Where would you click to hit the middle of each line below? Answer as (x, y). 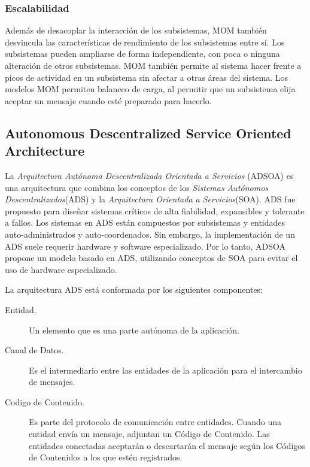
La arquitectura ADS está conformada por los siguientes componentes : (134, 289)
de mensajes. (52, 382)
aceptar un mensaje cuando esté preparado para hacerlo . (108, 100)
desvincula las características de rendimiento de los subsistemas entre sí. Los (145, 42)
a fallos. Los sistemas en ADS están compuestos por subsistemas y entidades (145, 222)
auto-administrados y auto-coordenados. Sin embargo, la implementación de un (150, 234)
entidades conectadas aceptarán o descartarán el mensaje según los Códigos (167, 445)
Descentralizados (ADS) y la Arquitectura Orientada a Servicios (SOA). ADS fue (150, 199)
